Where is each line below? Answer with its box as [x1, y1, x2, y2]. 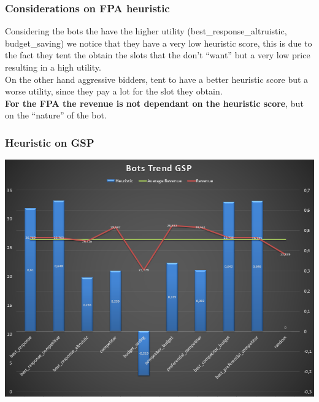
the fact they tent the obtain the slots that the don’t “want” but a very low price [5, 48, 310, 61]
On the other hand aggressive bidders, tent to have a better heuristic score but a [5, 72, 309, 85]
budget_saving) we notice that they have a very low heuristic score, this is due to [5, 36, 312, 49]
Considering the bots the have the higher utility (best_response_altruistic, [5, 25, 287, 37]
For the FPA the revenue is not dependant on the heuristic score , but [5, 96, 304, 109]
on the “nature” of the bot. [5, 109, 107, 122]
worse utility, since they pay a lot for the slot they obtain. [5, 85, 223, 98]
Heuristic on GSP [5, 134, 94, 150]
